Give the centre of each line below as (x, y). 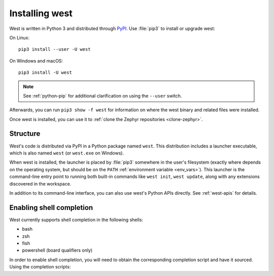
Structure (25, 134)
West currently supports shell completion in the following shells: (76, 220)
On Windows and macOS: (36, 60)
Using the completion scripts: (40, 267)
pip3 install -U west (45, 73)
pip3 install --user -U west (55, 49)
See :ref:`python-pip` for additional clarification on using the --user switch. (102, 96)
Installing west (41, 13)
